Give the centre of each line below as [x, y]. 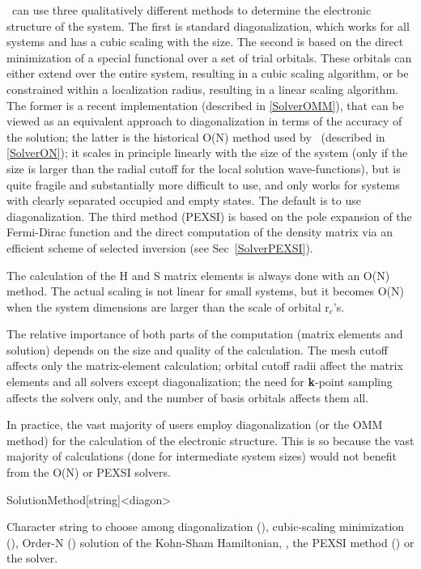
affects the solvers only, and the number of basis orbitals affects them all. [188, 397]
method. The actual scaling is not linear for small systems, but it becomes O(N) [205, 291]
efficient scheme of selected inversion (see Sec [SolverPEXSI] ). [160, 247]
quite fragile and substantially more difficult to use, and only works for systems [203, 184]
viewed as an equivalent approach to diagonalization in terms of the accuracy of [204, 121]
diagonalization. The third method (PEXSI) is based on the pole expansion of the [209, 216]
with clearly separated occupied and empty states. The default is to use [184, 200]
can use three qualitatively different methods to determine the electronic [191, 10]
